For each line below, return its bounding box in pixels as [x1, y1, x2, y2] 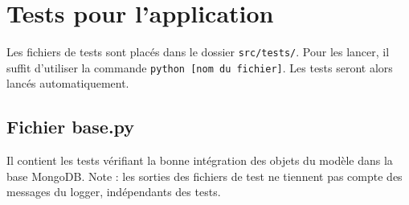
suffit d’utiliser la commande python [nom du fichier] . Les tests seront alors [6, 59, 393, 76]
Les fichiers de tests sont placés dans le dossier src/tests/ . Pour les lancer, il [6, 43, 390, 60]
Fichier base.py [6, 114, 135, 139]
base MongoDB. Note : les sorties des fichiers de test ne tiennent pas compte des [6, 167, 403, 184]
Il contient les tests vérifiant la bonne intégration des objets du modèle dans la [6, 152, 393, 169]
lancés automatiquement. [6, 75, 129, 92]
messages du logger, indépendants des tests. [6, 183, 221, 200]
